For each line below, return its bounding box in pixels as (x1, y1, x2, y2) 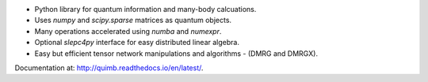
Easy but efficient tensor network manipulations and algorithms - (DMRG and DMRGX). (34, 48, 319, 58)
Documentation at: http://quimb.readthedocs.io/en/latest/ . (14, 63, 204, 73)
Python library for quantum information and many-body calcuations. (34, 5, 257, 13)
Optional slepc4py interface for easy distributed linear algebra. (34, 38, 239, 47)
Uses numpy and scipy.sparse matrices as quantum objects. (34, 16, 232, 25)
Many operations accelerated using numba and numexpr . (34, 26, 222, 35)
